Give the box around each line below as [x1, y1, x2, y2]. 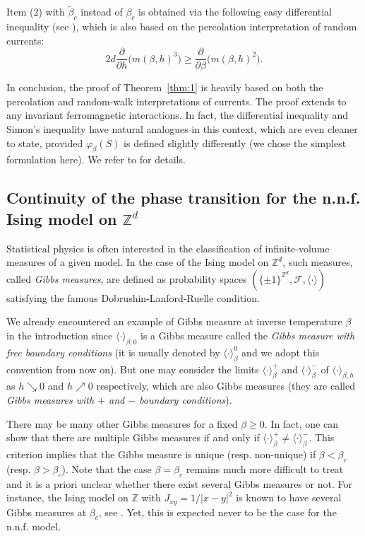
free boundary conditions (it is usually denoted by [6, 344, 220, 359]
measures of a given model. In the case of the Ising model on [6, 255, 269, 269]
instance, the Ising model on [6, 490, 128, 505]
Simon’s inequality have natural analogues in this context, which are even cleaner [6, 122, 358, 136]
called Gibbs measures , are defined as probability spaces [6, 271, 247, 286]
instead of [80, 4, 123, 19]
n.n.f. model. [6, 519, 61, 534]
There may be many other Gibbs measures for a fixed [6, 416, 238, 431]
